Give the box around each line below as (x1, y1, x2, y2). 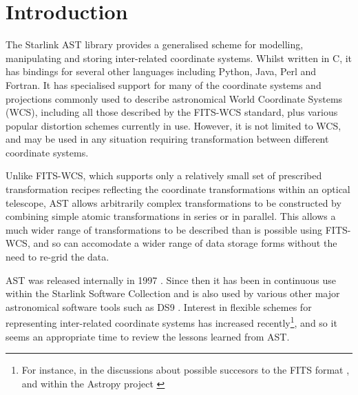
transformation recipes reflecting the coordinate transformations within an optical (6, 182, 350, 196)
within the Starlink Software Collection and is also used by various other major (6, 286, 340, 301)
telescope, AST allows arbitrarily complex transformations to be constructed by (6, 195, 341, 210)
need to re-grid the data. (6, 250, 109, 264)
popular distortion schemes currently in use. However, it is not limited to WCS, (6, 118, 341, 132)
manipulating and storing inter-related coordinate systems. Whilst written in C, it (6, 50, 352, 65)
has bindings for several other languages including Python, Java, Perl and (6, 64, 317, 79)
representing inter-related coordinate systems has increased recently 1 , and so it (6, 314, 337, 330)
